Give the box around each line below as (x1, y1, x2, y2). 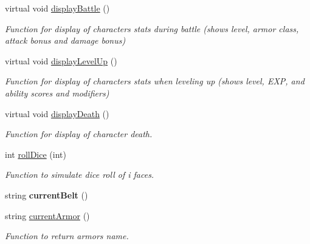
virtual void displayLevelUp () (5, 54, 117, 67)
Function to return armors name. (5, 229, 129, 242)
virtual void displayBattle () (5, 2, 110, 14)
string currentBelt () (5, 188, 88, 201)
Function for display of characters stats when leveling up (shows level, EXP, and (5, 75, 305, 87)
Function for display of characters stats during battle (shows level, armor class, (5, 22, 299, 35)
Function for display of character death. (5, 127, 153, 140)
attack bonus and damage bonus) (5, 34, 126, 47)
